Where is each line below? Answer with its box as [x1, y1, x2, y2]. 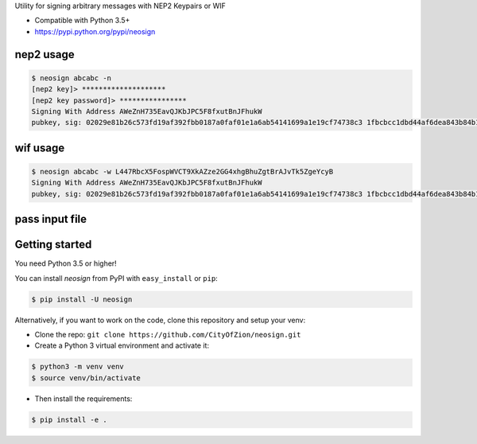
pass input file [14, 212, 87, 226]
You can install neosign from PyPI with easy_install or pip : [14, 273, 218, 282]
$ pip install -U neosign [31, 294, 133, 304]
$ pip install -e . [31, 415, 107, 424]
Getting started [14, 238, 92, 251]
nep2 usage [14, 48, 75, 61]
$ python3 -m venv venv [31, 362, 125, 372]
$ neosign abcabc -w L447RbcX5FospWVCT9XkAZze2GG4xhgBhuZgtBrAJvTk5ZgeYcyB [31, 167, 334, 176]
